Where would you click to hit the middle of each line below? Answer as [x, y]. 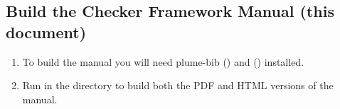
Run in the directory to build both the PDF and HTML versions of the [178, 85]
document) [46, 31]
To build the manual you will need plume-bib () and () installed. [163, 61]
